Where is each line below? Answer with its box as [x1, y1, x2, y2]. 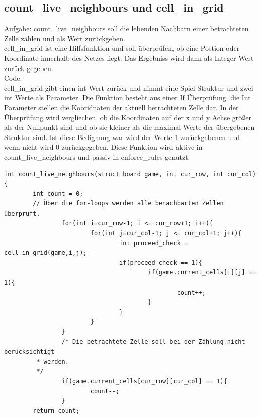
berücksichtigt [4, 348, 55, 356]
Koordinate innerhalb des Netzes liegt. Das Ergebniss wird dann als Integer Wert [4, 52, 254, 63]
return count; [33, 407, 80, 414]
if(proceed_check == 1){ [119, 259, 202, 266]
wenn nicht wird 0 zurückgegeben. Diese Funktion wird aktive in [4, 142, 203, 152]
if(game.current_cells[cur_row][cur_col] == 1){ [61, 377, 227, 385]
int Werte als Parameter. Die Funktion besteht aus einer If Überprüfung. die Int [4, 92, 251, 103]
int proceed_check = [119, 239, 188, 247]
